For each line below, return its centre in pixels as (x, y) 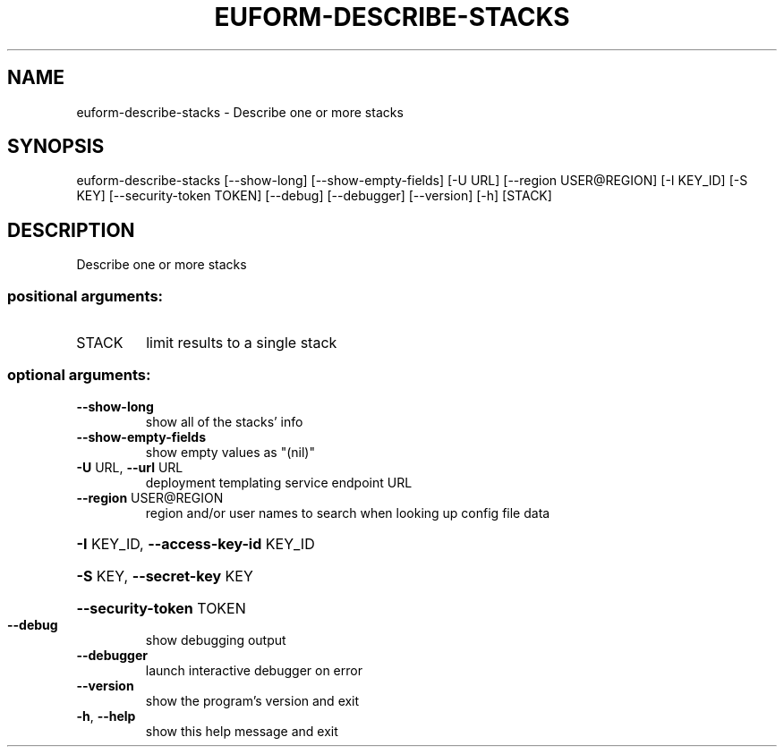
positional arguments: (85, 296)
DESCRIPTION (71, 230)
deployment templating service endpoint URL (279, 482)
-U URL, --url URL (130, 467)
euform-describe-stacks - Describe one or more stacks (240, 112)
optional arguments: (79, 375)
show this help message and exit (242, 731)
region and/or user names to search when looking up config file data (348, 513)
